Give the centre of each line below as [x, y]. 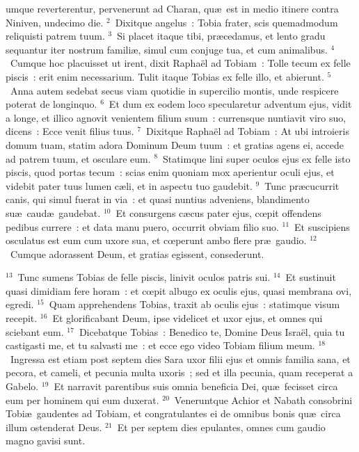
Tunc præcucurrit [302, 185]
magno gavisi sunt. [46, 441]
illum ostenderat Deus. [54, 427]
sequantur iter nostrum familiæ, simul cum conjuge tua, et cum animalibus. [167, 49]
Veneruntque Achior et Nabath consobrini [263, 399]
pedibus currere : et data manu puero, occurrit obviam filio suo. [142, 226]
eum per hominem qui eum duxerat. [82, 399]
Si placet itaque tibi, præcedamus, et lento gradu [221, 36]
